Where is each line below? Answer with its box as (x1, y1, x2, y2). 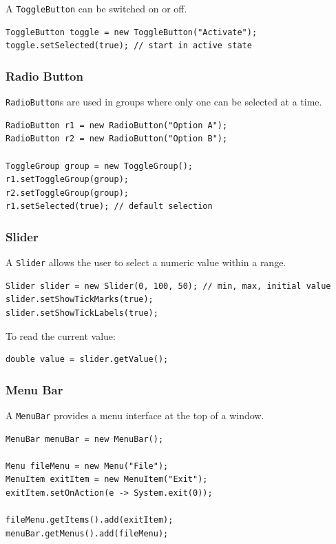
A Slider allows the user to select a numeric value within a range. (6, 255, 286, 270)
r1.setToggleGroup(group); (6, 174, 129, 185)
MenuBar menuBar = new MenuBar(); (6, 434, 164, 444)
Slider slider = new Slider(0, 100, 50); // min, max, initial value (6, 281, 331, 291)
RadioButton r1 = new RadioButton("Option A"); (6, 120, 228, 130)
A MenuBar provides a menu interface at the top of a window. (6, 407, 264, 422)
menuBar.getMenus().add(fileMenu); (6, 528, 169, 538)
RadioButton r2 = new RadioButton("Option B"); (6, 134, 228, 144)
